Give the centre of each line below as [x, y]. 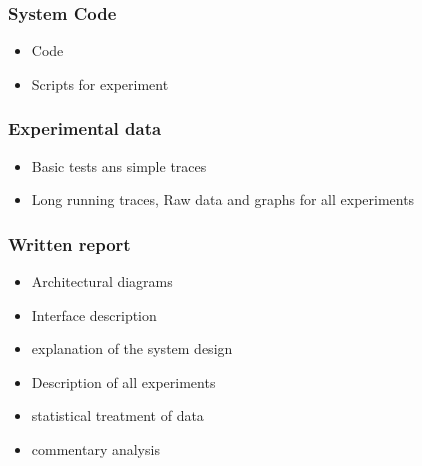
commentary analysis [95, 449]
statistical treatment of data [117, 415]
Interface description [94, 314]
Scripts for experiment [100, 83]
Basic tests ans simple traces [119, 165]
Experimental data [85, 128]
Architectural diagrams [102, 281]
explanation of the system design [132, 348]
